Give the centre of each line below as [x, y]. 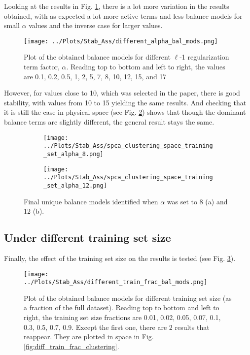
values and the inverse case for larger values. [96, 25]
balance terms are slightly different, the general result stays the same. [109, 122]
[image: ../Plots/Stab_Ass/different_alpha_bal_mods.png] [121, 41]
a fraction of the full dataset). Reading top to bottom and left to [122, 307]
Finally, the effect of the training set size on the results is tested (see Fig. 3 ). [120, 258]
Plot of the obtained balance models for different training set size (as [128, 298]
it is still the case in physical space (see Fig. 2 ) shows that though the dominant [125, 112]
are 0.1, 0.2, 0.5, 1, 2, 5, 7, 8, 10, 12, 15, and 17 [95, 76]
